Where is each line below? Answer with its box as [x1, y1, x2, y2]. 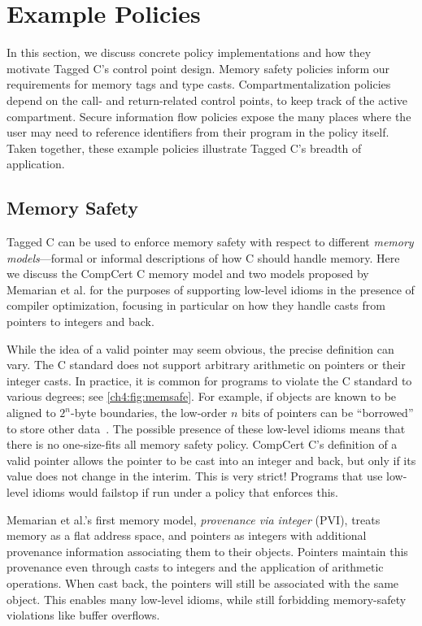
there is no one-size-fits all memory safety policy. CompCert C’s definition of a [7, 436, 398, 453]
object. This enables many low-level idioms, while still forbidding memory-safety [7, 590, 407, 607]
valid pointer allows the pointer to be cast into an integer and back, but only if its [7, 451, 416, 468]
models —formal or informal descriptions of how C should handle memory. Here [7, 249, 400, 266]
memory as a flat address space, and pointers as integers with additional [7, 527, 367, 544]
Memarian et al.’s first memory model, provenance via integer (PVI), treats [7, 511, 381, 528]
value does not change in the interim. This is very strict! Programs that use [7, 467, 383, 485]
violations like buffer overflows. [7, 606, 160, 624]
